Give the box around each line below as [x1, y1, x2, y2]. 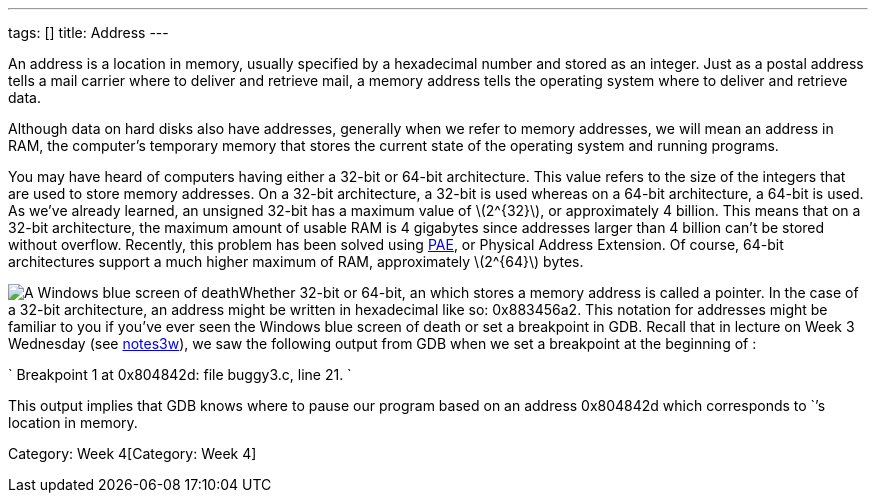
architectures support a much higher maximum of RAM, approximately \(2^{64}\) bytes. [8, 253, 584, 270]
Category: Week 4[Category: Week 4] [8, 445, 257, 462]
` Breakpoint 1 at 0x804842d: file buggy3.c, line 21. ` [8, 366, 352, 383]
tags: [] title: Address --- [8, 24, 169, 41]
